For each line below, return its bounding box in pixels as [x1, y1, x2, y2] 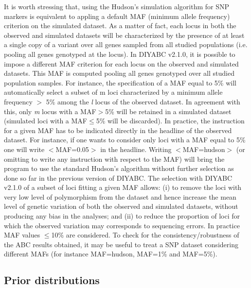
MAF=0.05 [55, 144, 89, 154]
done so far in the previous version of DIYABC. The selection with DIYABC [4, 172, 233, 183]
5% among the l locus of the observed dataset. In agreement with [46, 96, 240, 106]
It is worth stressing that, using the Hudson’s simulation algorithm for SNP [4, 1, 229, 11]
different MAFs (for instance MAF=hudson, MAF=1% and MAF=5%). [4, 249, 217, 259]
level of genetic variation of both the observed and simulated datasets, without [4, 201, 238, 211]
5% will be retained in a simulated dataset [105, 106, 232, 116]
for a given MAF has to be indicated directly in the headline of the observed [4, 125, 232, 135]
